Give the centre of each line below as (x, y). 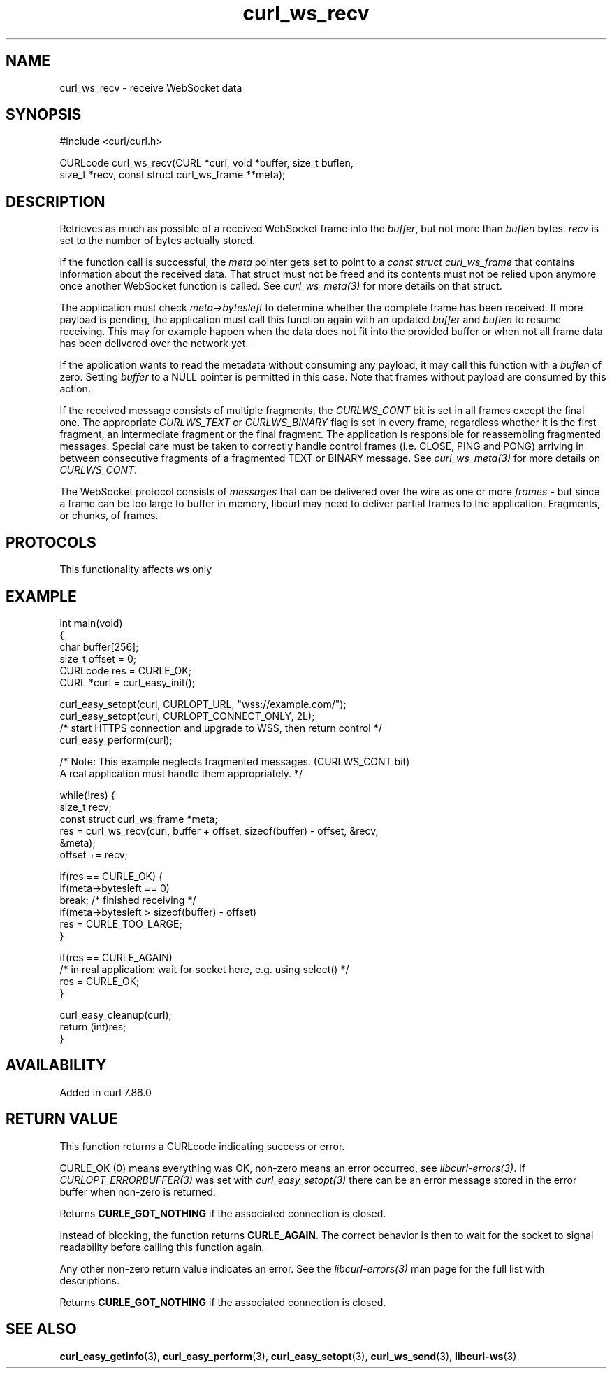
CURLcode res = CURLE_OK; (125, 670)
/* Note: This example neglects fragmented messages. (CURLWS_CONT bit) (235, 761)
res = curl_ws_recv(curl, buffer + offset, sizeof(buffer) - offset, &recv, (219, 830)
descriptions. (89, 1280)
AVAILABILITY (56, 1065)
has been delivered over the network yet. (154, 343)
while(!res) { (87, 795)
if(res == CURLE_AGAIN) (116, 957)
